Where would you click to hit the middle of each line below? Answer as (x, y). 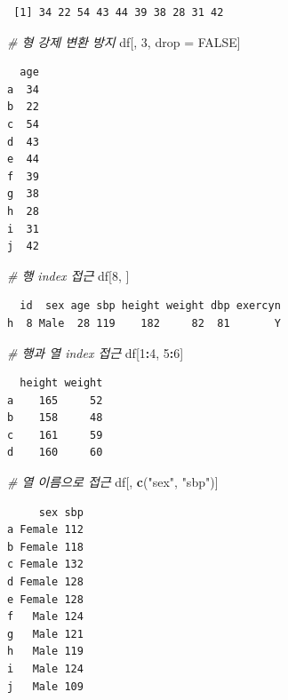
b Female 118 (45, 547)
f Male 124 (45, 617)
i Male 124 (45, 669)
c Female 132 (45, 565)
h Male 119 (45, 652)
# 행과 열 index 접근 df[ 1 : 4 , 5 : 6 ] (96, 352)
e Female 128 (45, 599)
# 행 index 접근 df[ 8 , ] (68, 275)
